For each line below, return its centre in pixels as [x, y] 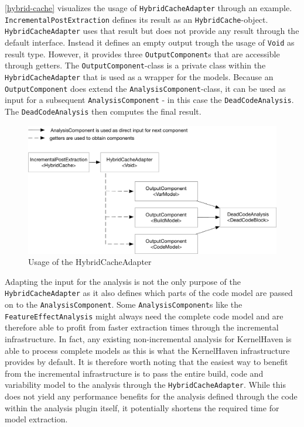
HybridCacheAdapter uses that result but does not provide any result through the [152, 31]
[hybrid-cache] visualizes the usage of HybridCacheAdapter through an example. [148, 8]
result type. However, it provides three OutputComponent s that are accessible [142, 54]
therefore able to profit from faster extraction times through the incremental [142, 327]
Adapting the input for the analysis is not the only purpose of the [123, 281]
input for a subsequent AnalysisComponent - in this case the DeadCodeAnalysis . [149, 100]
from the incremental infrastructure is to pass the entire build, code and [134, 373]
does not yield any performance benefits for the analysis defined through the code [151, 396]
